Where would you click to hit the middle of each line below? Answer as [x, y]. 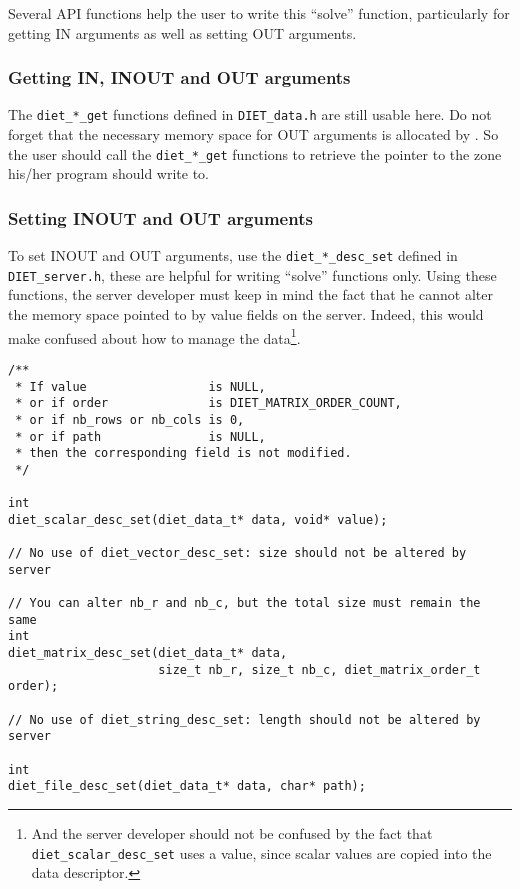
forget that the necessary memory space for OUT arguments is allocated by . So [253, 134]
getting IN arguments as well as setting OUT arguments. [182, 32]
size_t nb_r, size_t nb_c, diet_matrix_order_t [319, 669]
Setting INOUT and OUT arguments [160, 217]
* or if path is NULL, [140, 436]
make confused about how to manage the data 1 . [154, 336]
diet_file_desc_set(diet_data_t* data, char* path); [187, 786]
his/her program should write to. [108, 173]
